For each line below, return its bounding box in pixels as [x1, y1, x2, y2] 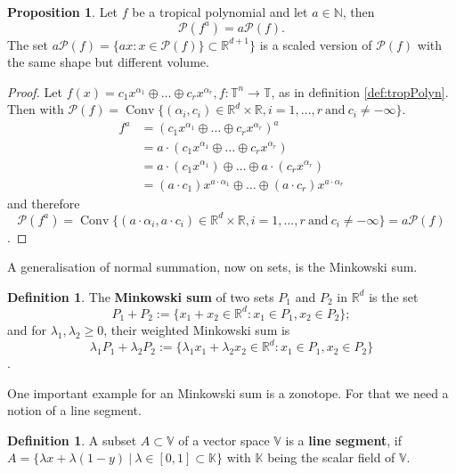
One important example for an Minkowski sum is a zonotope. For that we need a [7, 383, 449, 402]
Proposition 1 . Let [7, 3, 118, 20]
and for [7, 320, 47, 338]
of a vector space [178, 430, 270, 449]
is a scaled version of [259, 35, 372, 53]
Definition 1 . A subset [7, 430, 137, 449]
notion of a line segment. [7, 401, 142, 420]
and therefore [7, 193, 80, 212]
